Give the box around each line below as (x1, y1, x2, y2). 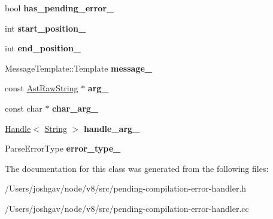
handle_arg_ (83, 122, 140, 134)
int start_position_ (5, 21, 86, 34)
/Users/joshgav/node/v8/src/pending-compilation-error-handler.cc (5, 202, 249, 214)
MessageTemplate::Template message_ (5, 61, 152, 74)
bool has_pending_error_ (5, 2, 114, 14)
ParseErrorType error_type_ (5, 142, 121, 155)
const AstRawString (5, 82, 78, 94)
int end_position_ (5, 42, 81, 54)
